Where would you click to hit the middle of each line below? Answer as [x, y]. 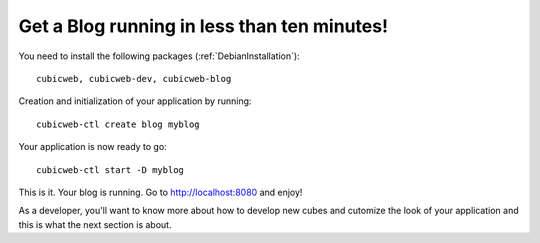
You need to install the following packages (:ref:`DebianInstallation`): [159, 56]
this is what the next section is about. [95, 224]
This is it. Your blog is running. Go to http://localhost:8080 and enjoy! [160, 192]
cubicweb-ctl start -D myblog [110, 169]
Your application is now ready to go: [92, 147]
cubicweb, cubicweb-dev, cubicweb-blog [134, 78]
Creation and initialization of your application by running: [135, 101]
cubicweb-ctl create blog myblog [118, 124]
